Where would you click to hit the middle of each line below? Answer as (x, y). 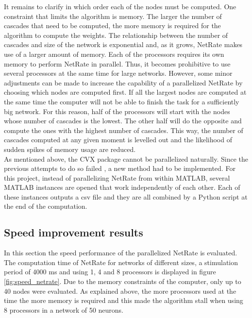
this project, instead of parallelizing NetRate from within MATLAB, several (117, 177)
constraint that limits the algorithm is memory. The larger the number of (113, 16)
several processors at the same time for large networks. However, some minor (118, 73)
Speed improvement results (74, 232)
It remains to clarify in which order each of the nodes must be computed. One (120, 6)
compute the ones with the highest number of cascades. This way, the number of (124, 130)
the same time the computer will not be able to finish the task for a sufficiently (122, 101)
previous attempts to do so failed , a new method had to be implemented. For (120, 168)
